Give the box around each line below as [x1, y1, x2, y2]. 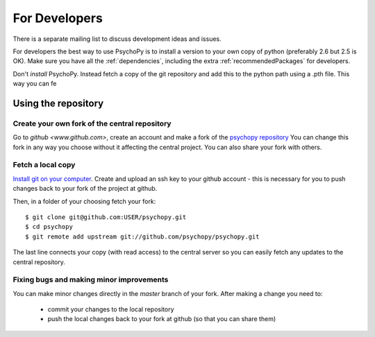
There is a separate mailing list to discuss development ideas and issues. [12, 35, 222, 43]
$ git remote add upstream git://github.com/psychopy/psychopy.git [25, 232, 260, 241]
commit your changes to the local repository [47, 305, 174, 313]
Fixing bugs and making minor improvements [12, 275, 169, 284]
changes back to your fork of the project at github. [12, 184, 158, 193]
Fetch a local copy [12, 160, 76, 170]
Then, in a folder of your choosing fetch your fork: [12, 197, 156, 205]
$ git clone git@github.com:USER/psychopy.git [25, 213, 187, 221]
